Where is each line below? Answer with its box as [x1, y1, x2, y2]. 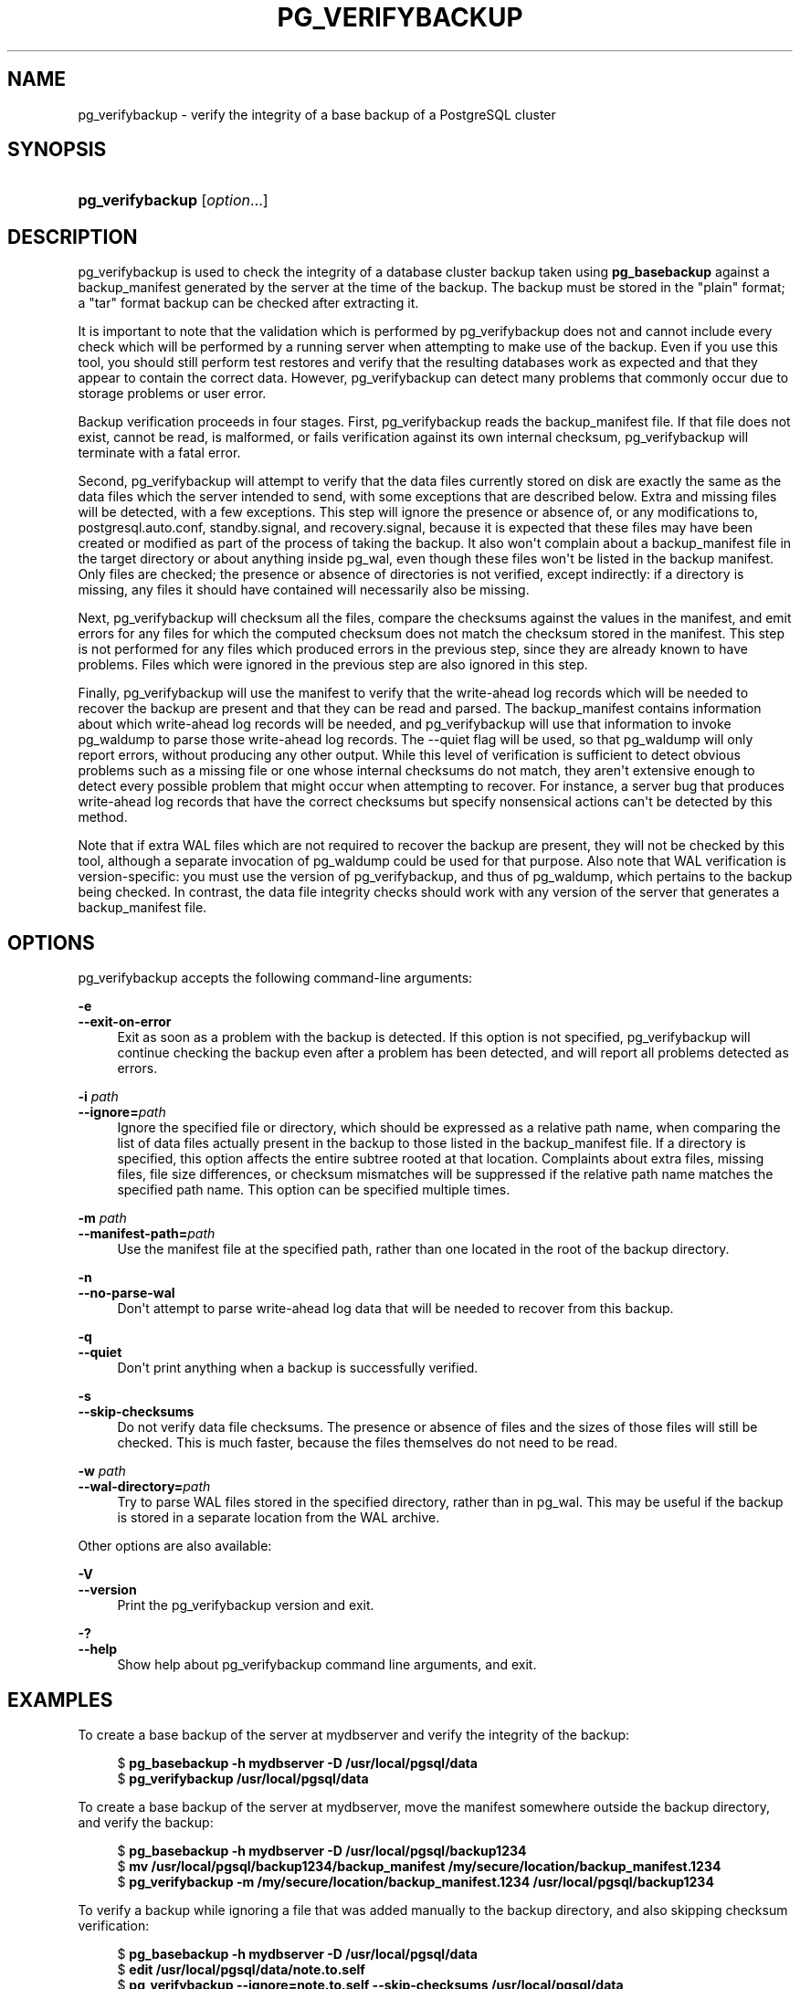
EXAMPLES [7, 1688, 113, 1711]
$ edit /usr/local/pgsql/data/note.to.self [117, 1961, 365, 1977]
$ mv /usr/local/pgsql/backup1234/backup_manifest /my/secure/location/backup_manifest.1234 [117, 1857, 721, 1874]
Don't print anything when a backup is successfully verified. [117, 1360, 479, 1376]
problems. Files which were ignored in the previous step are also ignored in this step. [78, 657, 588, 673]
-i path [78, 1089, 119, 1105]
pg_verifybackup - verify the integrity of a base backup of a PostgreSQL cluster [78, 106, 556, 122]
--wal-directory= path [78, 1479, 211, 1495]
